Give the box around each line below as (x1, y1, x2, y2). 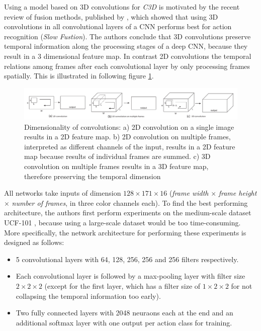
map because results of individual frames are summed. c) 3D (24, 151, 211, 161)
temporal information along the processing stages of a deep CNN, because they (4, 41, 248, 51)
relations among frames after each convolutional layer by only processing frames (4, 60, 250, 71)
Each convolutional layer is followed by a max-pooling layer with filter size (16, 271, 245, 281)
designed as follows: (4, 237, 64, 247)
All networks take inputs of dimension (4, 188, 121, 198)
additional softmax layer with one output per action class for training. (16, 317, 232, 327)
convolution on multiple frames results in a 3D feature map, (24, 161, 209, 172)
